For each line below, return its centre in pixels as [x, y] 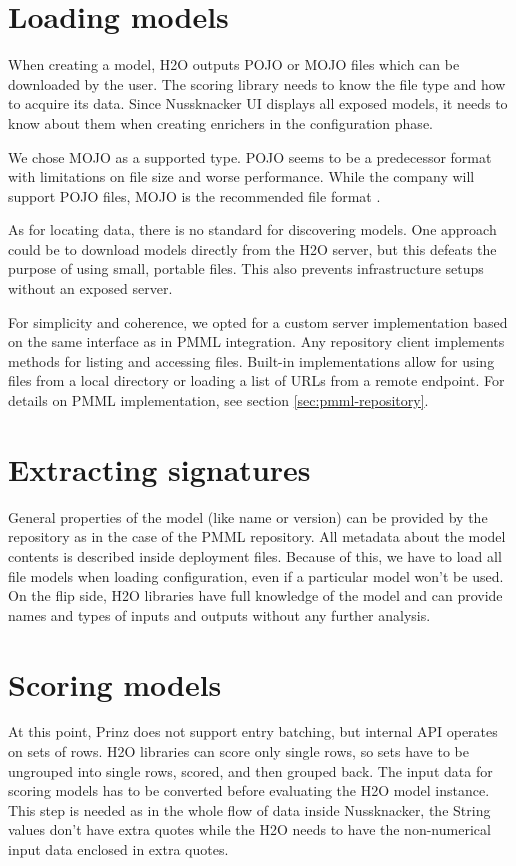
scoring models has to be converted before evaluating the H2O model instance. [249, 790]
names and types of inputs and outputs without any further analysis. [219, 614]
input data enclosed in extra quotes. [118, 849]
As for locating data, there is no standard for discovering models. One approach [252, 229]
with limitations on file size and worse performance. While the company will [241, 176]
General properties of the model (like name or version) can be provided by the [248, 516]
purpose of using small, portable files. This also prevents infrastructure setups [246, 268]
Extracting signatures [159, 468]
